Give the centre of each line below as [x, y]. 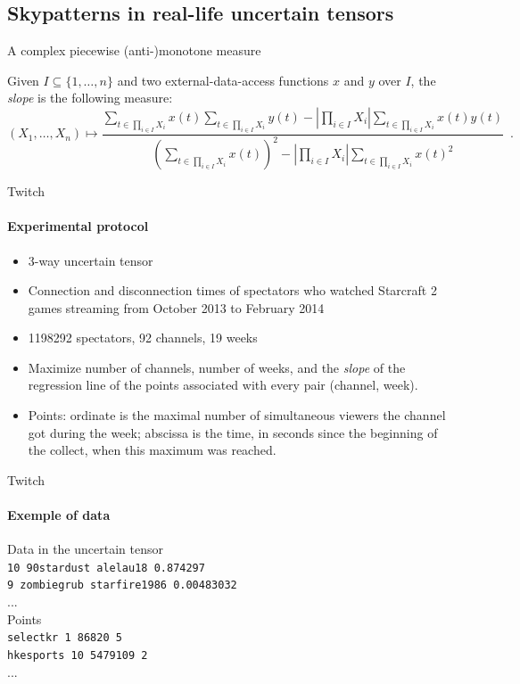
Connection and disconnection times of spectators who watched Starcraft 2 [232, 290]
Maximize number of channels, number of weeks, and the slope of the [217, 367]
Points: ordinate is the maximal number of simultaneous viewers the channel [237, 415]
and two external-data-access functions [223, 80]
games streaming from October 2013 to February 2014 [176, 307]
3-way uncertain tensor [91, 260]
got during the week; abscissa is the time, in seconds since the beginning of [233, 432]
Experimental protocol [78, 226]
